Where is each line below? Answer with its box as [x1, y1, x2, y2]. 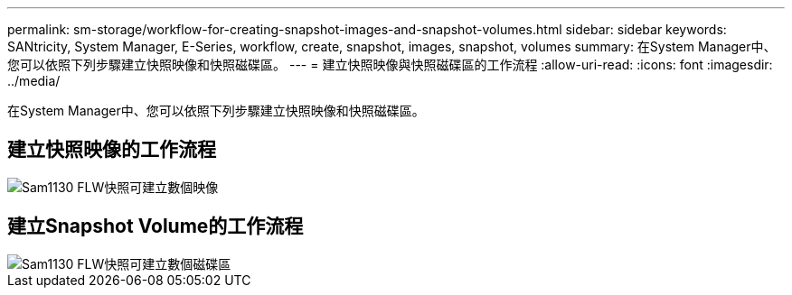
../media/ [7, 73, 61, 88]
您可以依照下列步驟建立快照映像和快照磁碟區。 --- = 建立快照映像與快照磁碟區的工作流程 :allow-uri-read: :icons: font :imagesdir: [7, 57, 773, 72]
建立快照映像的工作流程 [7, 138, 216, 161]
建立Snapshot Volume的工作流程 [7, 215, 304, 238]
